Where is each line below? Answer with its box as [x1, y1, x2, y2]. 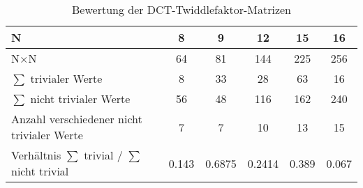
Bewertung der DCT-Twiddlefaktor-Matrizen [72, 1, 291, 17]
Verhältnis [11, 147, 61, 163]
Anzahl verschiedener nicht [11, 111, 142, 127]
